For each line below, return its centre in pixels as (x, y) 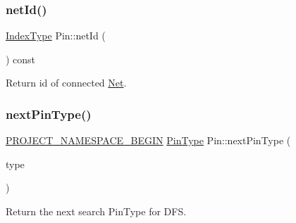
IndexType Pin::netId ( (56, 36)
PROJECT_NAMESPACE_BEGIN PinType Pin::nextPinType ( (148, 140)
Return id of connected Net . (66, 83)
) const (21, 59)
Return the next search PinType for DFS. (96, 211)
